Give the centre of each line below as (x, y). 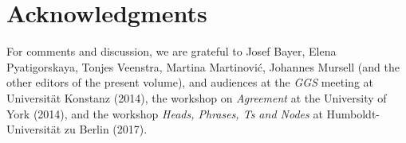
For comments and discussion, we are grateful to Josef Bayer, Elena (171, 51)
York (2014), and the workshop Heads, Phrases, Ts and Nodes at (165, 113)
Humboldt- (353, 113)
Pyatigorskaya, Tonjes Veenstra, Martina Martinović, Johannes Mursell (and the (203, 66)
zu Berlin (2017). (106, 129)
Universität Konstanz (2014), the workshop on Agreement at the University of (197, 97)
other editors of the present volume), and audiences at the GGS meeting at (190, 82)
